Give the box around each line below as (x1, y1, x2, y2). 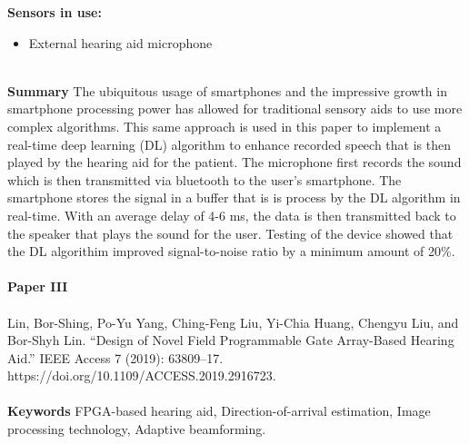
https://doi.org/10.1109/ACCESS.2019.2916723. (7, 366, 276, 385)
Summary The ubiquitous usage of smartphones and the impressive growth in (7, 81, 447, 100)
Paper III (7, 277, 68, 296)
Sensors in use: (7, 3, 102, 21)
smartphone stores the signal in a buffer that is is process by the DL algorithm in (7, 188, 461, 207)
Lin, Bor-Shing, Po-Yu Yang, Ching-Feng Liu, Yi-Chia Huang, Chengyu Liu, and (7, 312, 459, 331)
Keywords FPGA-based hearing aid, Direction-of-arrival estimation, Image (7, 401, 431, 420)
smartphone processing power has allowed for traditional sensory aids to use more (7, 99, 463, 118)
